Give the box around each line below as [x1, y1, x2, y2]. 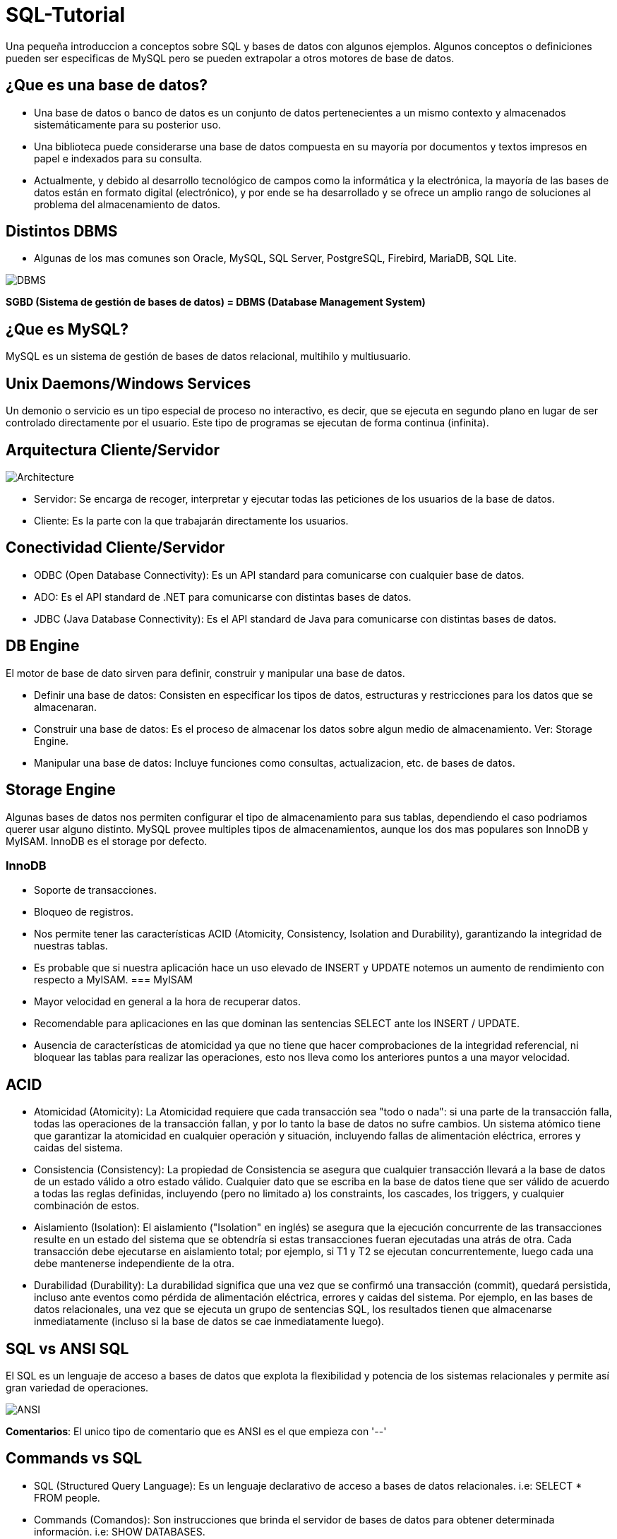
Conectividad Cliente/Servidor [6, 539, 225, 557]
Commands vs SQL [6, 1449, 143, 1468]
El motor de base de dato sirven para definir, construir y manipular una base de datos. [6, 666, 405, 679]
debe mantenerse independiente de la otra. [34, 1257, 234, 1270]
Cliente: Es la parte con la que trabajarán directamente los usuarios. [34, 514, 349, 527]
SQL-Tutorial [6, 3, 126, 27]
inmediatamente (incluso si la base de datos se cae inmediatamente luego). [34, 1315, 385, 1328]
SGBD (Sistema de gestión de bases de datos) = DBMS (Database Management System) [6, 296, 426, 309]
